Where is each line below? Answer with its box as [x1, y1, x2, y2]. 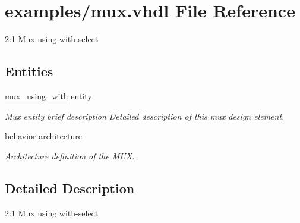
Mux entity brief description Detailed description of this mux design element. [5, 109, 285, 122]
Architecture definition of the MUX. [5, 149, 135, 162]
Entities [5, 62, 53, 80]
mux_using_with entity [5, 89, 92, 102]
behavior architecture [5, 130, 83, 142]
